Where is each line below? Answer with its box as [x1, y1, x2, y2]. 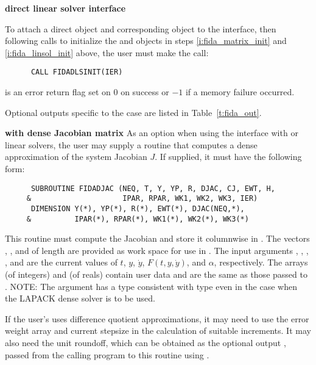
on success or [121, 85, 169, 98]
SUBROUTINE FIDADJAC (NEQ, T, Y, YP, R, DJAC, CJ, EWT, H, [30, 184, 275, 193]
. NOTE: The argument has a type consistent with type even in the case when [5, 280, 297, 292]
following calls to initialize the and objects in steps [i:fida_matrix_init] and [5, 34, 287, 47]
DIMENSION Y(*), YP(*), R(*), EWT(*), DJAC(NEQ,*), [30, 204, 245, 213]
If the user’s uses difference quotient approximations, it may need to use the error [5, 312, 309, 325]
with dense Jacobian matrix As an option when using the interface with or [5, 126, 298, 139]
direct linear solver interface [5, 2, 126, 14]
